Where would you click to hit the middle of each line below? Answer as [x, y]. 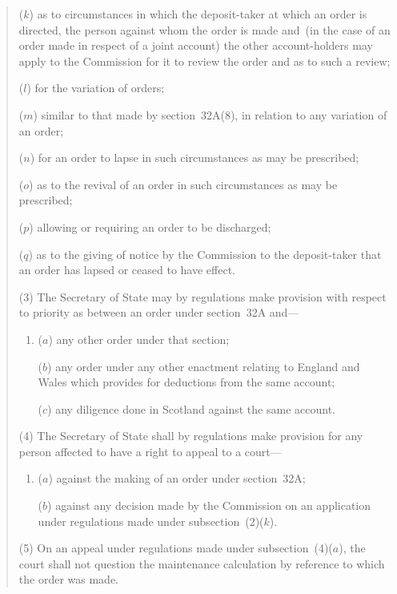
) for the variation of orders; [96, 88]
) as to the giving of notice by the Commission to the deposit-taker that [205, 254]
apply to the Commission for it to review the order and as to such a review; [205, 61]
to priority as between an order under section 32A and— [159, 312]
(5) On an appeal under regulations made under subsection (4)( [176, 548]
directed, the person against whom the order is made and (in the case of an [205, 29]
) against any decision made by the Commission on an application [209, 505]
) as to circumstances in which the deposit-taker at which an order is [198, 14]
